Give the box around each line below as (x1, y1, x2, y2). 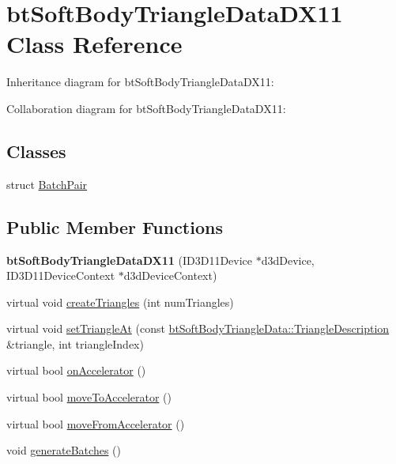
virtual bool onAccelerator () (6, 362, 146, 379)
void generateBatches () (6, 442, 121, 458)
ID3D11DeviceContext (6, 267, 115, 284)
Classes (6, 138, 66, 163)
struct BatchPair (6, 175, 88, 192)
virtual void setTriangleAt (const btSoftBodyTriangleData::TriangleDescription (6, 320, 390, 337)
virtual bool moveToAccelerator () (6, 389, 172, 406)
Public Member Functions (6, 214, 223, 239)
